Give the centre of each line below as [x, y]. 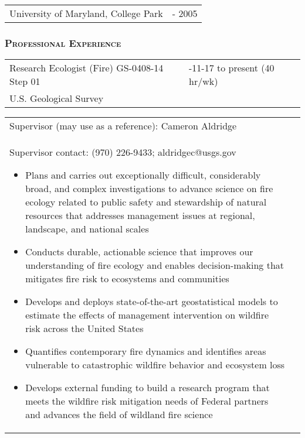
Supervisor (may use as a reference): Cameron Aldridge [123, 126]
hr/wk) [204, 81]
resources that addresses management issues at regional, [140, 215]
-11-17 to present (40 [232, 68]
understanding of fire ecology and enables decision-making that [155, 265]
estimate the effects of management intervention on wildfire [147, 315]
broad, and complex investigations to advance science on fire [149, 189]
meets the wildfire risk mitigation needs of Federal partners [147, 401]
